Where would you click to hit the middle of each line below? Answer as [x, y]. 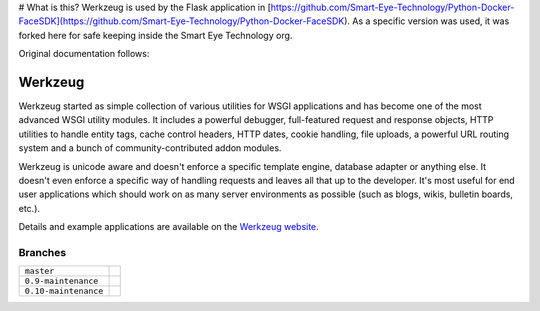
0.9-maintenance [61, 281]
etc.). [29, 208]
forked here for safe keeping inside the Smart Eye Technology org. [155, 35]
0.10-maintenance [64, 291]
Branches [42, 252]
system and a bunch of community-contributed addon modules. [150, 148]
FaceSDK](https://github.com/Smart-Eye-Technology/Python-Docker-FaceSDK [181, 21]
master [39, 271]
